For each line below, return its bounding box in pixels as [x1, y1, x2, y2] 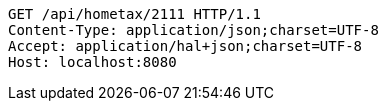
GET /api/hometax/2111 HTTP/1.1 [8, 6, 261, 22]
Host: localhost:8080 [8, 54, 177, 70]
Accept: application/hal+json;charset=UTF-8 [8, 38, 363, 54]
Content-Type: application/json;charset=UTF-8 [8, 22, 379, 38]
